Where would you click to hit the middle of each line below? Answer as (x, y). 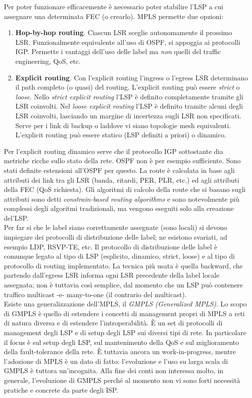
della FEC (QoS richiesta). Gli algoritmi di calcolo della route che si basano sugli (125, 189)
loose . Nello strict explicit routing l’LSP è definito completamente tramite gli (129, 96)
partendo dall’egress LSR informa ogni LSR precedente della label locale (112, 275)
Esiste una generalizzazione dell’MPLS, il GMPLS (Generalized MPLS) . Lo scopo (126, 304)
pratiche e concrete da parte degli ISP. (61, 389)
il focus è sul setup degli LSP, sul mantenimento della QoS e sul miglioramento (122, 342)
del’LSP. (16, 218)
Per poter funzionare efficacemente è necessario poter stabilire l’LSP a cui (114, 6)
